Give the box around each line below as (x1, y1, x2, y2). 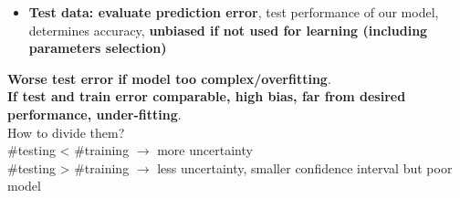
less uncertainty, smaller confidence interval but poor (157, 158, 453, 177)
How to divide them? (7, 122, 125, 141)
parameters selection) (28, 38, 167, 57)
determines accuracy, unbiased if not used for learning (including (28, 20, 428, 39)
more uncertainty (157, 141, 253, 160)
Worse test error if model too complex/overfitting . (7, 68, 331, 88)
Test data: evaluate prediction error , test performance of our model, (28, 3, 439, 21)
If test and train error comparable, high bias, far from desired (7, 87, 406, 106)
